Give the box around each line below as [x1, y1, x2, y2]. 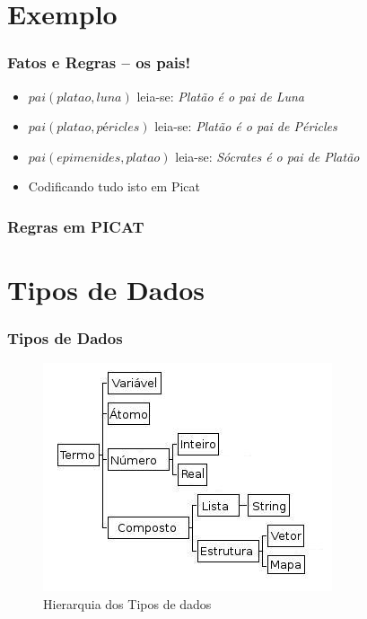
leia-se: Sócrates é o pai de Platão [175, 146, 360, 165]
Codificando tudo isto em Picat [28, 177, 201, 196]
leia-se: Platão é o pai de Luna [136, 86, 304, 105]
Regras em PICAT [7, 215, 144, 237]
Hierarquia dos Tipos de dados [43, 595, 212, 613]
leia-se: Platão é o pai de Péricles [154, 117, 337, 136]
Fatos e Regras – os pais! [7, 51, 191, 74]
